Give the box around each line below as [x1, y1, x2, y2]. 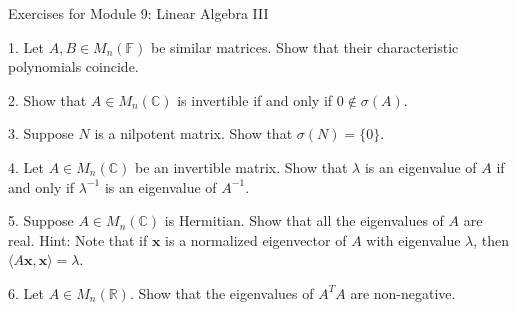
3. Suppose [8, 123, 74, 144]
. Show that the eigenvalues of [129, 282, 314, 303]
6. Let [8, 282, 44, 303]
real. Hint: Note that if [8, 229, 148, 250]
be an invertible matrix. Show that [134, 156, 348, 177]
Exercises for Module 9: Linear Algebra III [8, 3, 269, 23]
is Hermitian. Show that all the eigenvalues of [164, 210, 444, 231]
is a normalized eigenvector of [165, 229, 347, 250]
